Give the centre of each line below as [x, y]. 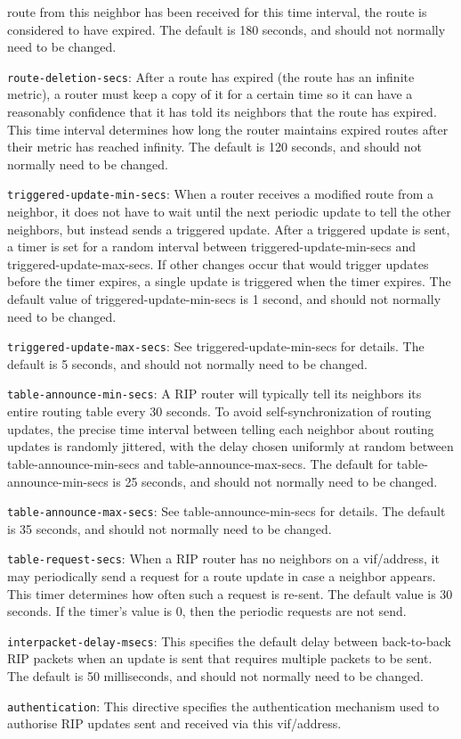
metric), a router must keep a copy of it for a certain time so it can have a [210, 94]
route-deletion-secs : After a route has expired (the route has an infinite [211, 76]
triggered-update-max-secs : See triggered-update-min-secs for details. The [216, 346]
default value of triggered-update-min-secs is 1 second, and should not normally [224, 299]
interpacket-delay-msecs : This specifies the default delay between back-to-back [229, 640]
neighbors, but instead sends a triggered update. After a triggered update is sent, [229, 229]
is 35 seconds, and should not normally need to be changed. [170, 528]
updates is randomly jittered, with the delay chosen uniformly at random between [230, 446]
